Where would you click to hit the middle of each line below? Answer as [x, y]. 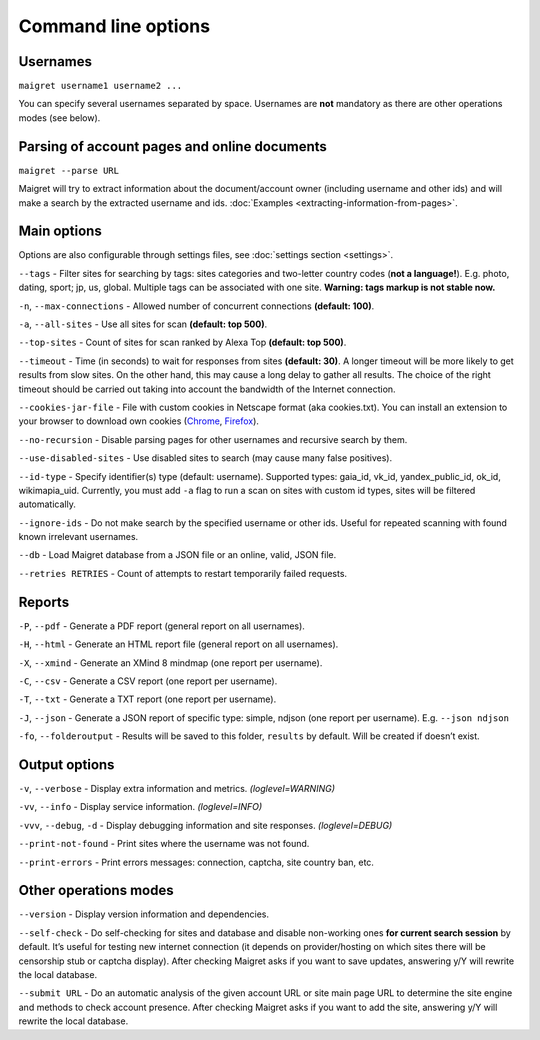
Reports [44, 601]
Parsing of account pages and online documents [172, 146]
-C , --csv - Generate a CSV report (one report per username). [148, 681]
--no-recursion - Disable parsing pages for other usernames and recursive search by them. [213, 439]
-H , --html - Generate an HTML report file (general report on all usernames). [178, 644]
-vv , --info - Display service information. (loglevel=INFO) [140, 807]
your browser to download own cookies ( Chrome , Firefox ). [139, 421]
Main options [60, 231]
